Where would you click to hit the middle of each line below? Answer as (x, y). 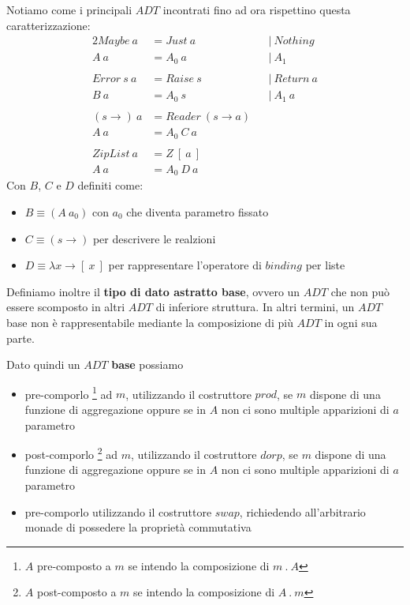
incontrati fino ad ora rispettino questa (257, 9)
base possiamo (147, 365)
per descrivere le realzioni (154, 238)
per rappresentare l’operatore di (185, 265)
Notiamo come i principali (69, 9)
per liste (325, 265)
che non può (360, 291)
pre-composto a (74, 565)
